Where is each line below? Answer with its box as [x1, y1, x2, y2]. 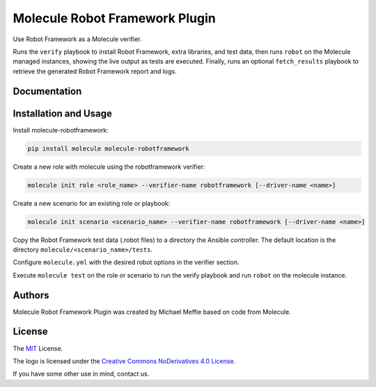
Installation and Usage [13, 107, 113, 119]
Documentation [13, 85, 82, 97]
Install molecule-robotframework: [13, 126, 109, 134]
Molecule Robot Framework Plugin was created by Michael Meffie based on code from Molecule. [13, 308, 292, 316]
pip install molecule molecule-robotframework [27, 144, 189, 153]
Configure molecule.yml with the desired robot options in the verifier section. [13, 258, 240, 266]
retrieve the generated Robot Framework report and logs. [13, 67, 177, 75]
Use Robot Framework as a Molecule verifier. [13, 35, 142, 43]
